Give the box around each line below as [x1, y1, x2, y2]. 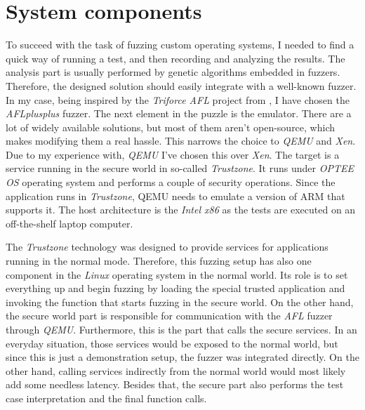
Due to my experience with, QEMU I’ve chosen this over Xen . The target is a [6, 147, 340, 161]
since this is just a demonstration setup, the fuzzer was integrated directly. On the [6, 350, 359, 364]
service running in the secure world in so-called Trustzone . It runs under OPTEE [6, 161, 354, 176]
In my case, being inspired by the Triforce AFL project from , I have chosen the [6, 92, 350, 107]
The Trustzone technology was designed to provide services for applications [6, 239, 328, 254]
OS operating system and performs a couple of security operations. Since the [6, 175, 336, 190]
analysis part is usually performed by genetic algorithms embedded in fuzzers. [6, 65, 340, 79]
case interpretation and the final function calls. [6, 390, 207, 405]
